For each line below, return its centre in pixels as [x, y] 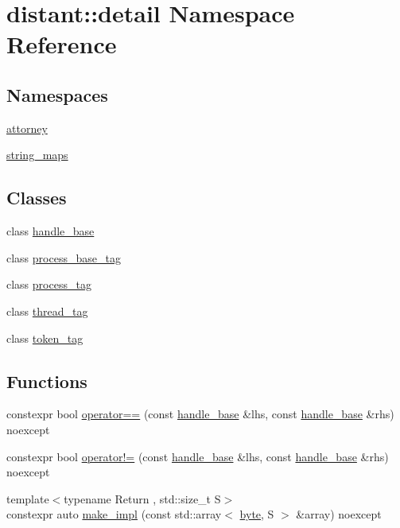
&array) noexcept [339, 514]
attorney [27, 128]
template [28, 498]
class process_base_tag [64, 257]
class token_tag [45, 338]
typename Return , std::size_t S [142, 498]
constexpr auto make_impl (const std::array [114, 514]
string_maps [37, 155]
